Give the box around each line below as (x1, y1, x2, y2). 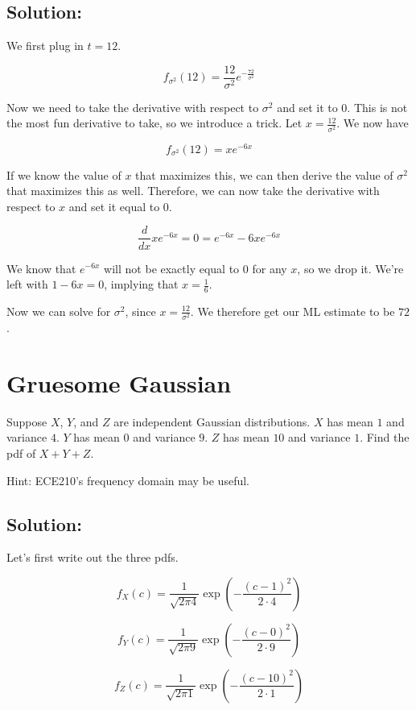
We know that (6, 260, 76, 276)
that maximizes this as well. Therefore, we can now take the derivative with (6, 182, 380, 199)
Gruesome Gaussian (6, 366, 232, 399)
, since (125, 302, 156, 319)
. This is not (347, 98, 408, 115)
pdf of (6, 444, 36, 461)
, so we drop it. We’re (297, 260, 404, 276)
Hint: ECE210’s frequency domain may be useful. (6, 471, 249, 488)
